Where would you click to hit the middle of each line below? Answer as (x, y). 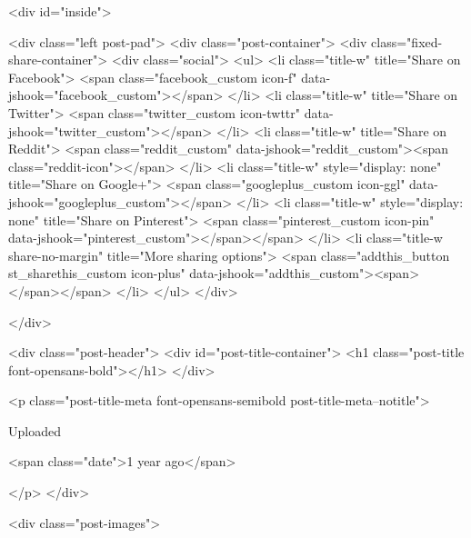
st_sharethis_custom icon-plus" (97, 273)
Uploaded (35, 430)
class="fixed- (407, 41)
